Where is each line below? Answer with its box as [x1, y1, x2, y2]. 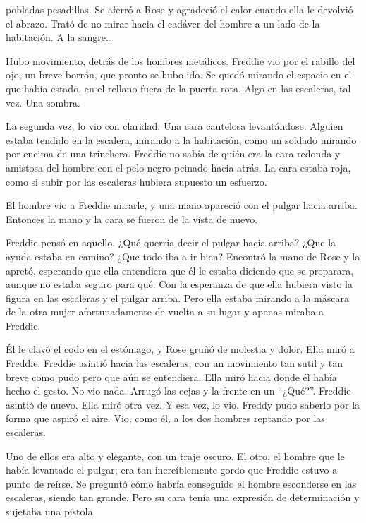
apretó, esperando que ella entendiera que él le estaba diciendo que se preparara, [6, 263, 354, 277]
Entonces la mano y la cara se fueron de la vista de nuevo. [6, 211, 258, 226]
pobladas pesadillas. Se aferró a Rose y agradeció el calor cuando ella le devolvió [6, 2, 353, 16]
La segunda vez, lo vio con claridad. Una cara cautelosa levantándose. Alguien [6, 119, 343, 133]
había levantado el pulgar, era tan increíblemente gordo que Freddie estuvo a [6, 462, 338, 477]
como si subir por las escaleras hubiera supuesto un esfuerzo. [6, 174, 267, 188]
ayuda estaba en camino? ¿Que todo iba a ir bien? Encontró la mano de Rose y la [6, 248, 360, 263]
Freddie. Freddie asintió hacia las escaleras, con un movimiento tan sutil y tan [6, 356, 343, 371]
